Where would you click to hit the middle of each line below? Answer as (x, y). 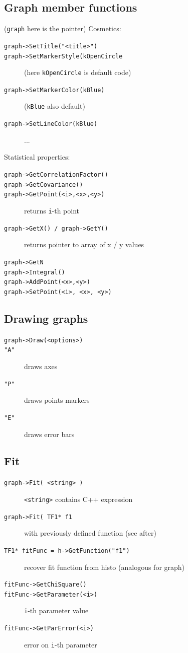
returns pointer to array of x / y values (84, 244)
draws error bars (49, 434)
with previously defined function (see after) (90, 533)
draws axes (41, 366)
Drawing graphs (46, 318)
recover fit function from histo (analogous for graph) (105, 567)
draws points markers (57, 400)
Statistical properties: (37, 157)
